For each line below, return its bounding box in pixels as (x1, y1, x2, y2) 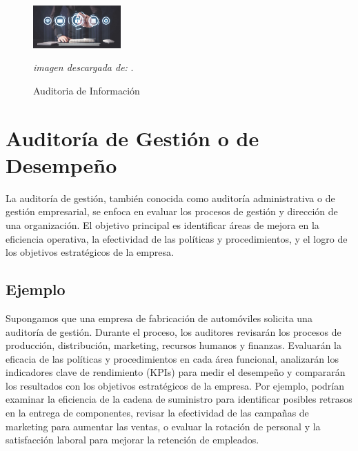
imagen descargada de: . (33, 60, 134, 74)
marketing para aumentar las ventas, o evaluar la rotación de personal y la (6, 419, 321, 433)
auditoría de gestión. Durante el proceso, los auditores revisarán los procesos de (6, 324, 341, 339)
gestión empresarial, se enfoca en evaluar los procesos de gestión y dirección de (6, 204, 338, 219)
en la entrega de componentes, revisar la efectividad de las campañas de (6, 405, 309, 420)
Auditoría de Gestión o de (6, 123, 259, 152)
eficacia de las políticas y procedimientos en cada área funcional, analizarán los (6, 351, 339, 365)
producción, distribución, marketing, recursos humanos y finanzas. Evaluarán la (6, 338, 341, 352)
